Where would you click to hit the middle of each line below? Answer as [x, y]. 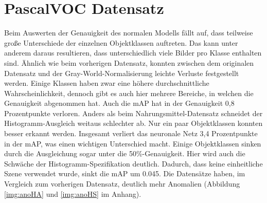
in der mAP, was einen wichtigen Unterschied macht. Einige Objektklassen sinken [133, 143]
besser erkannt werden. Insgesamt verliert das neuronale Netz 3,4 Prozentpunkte [131, 133]
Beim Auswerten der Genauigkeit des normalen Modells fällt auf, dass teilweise [129, 33]
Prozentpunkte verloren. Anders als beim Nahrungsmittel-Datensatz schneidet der [133, 113]
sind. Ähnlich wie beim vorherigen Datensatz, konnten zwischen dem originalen [129, 62]
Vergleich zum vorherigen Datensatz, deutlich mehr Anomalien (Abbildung [122, 184]
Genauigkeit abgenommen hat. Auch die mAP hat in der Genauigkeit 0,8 [119, 103]
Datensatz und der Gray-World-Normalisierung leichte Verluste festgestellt [122, 73]
